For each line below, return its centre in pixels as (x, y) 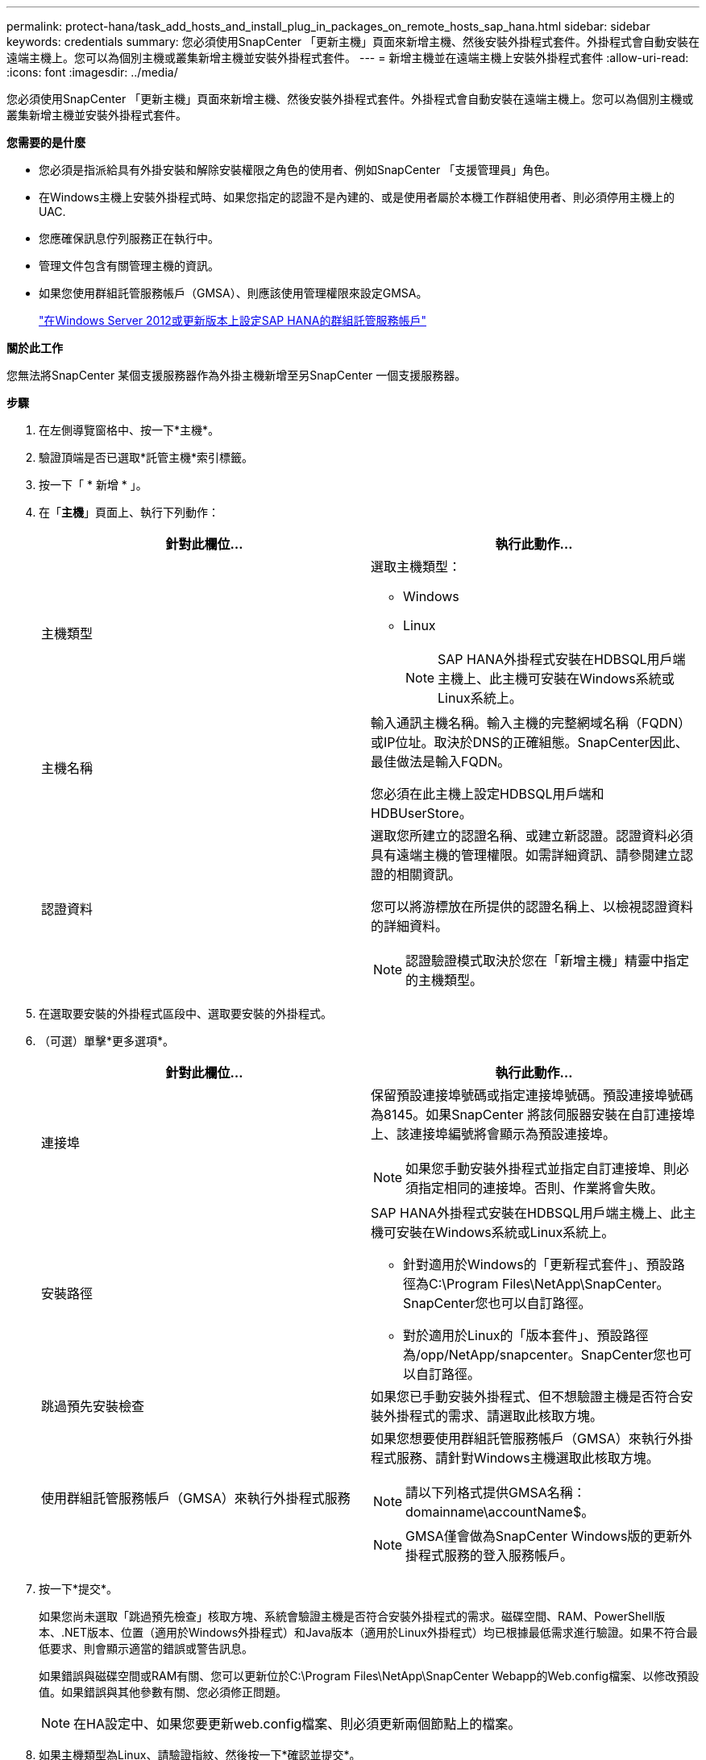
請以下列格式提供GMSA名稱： (496, 1492)
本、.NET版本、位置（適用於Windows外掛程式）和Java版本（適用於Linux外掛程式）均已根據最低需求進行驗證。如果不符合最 (368, 1632)
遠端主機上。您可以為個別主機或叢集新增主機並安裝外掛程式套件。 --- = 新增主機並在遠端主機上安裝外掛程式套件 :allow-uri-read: (348, 58)
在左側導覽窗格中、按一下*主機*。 (129, 430)
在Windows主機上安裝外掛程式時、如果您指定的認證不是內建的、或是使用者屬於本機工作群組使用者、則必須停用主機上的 (357, 197)
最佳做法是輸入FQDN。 (441, 762)
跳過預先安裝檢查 (93, 1406)
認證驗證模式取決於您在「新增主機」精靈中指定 (548, 961)
